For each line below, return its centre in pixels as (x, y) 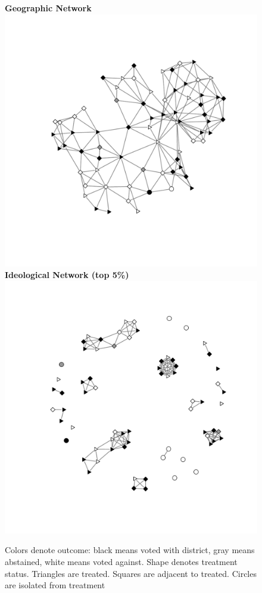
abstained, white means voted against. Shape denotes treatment (121, 561)
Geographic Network (48, 8)
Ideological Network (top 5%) (67, 275)
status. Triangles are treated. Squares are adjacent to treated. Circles (131, 573)
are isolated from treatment (55, 585)
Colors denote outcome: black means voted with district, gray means (130, 550)
